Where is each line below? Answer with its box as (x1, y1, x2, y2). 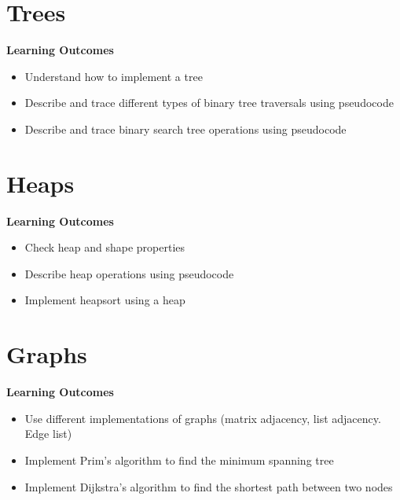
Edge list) (24, 425, 72, 442)
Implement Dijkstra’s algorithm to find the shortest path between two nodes (24, 478, 393, 494)
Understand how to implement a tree (24, 68, 203, 84)
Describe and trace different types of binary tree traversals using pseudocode (24, 94, 394, 111)
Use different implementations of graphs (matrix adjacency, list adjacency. (24, 410, 381, 426)
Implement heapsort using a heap (24, 292, 185, 308)
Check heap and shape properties (24, 239, 185, 256)
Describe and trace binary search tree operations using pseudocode (24, 120, 347, 137)
